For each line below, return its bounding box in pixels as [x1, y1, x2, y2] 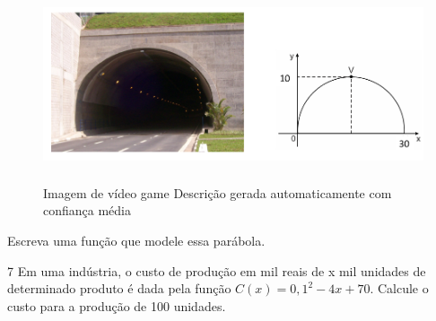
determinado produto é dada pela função [7, 279, 231, 298]
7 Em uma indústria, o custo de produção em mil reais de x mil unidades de [7, 261, 426, 280]
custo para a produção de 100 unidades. [7, 296, 226, 315]
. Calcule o [370, 279, 429, 298]
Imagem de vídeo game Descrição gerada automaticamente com [43, 183, 392, 202]
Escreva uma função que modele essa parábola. [7, 231, 266, 249]
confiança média [43, 201, 131, 220]
